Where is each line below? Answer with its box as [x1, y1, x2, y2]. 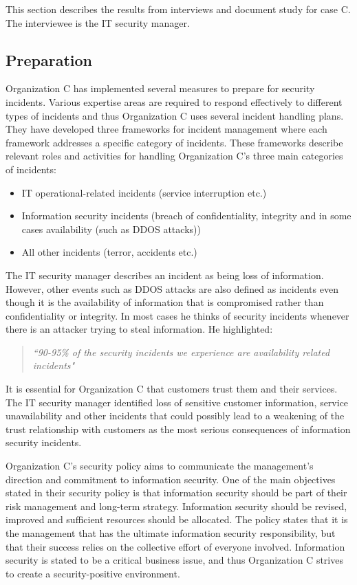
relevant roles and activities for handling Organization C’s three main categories [6, 148, 343, 163]
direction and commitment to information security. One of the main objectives [6, 472, 336, 486]
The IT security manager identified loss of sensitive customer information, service [6, 395, 349, 409]
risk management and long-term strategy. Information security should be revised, [6, 498, 347, 513]
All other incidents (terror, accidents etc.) [21, 245, 197, 259]
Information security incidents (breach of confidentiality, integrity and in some [21, 208, 351, 223]
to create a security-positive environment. [6, 566, 180, 580]
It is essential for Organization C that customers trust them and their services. [6, 382, 338, 396]
